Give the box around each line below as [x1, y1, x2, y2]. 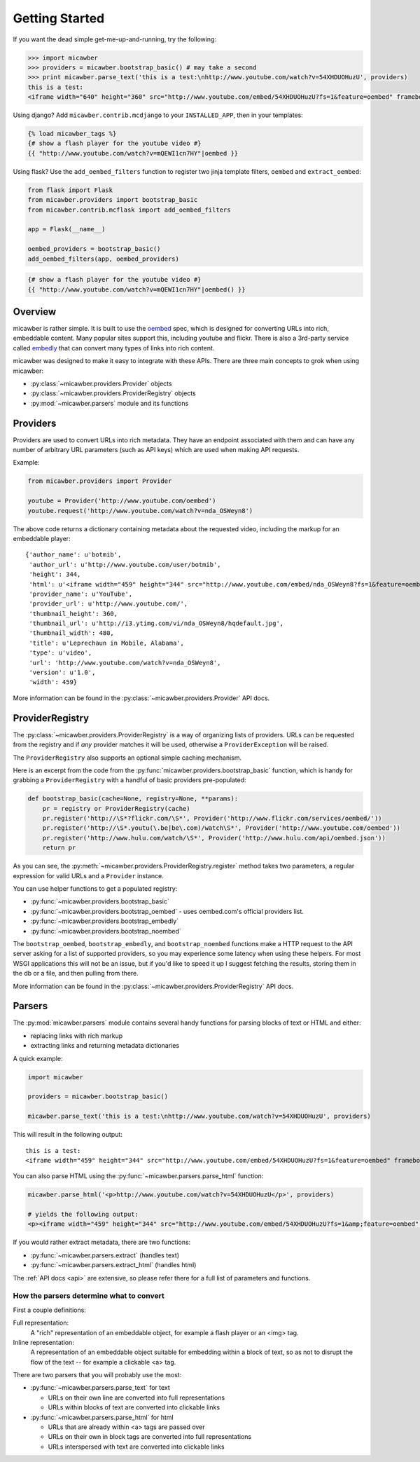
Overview [13, 306, 57, 317]
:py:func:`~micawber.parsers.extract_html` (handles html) [30, 1261, 197, 1269]
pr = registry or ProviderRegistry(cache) [42, 805, 190, 812]
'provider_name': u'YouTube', [29, 589, 133, 598]
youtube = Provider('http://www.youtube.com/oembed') [27, 497, 216, 505]
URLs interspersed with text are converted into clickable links [48, 1442, 225, 1451]
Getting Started [13, 11, 105, 26]
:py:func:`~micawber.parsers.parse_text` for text [30, 1384, 171, 1392]
